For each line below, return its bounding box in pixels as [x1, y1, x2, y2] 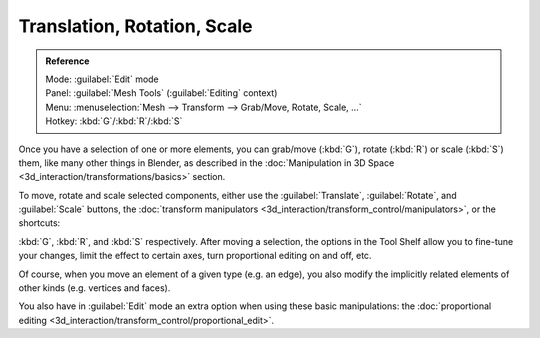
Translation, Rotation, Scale [18, 15, 253, 37]
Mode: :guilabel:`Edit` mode [45, 73, 159, 85]
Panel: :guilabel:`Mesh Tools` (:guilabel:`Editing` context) [45, 87, 278, 99]
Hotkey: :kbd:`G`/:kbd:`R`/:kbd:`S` [45, 115, 183, 127]
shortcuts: [18, 217, 61, 229]
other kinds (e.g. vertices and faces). [18, 282, 171, 294]
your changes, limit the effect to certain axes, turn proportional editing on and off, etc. [18, 250, 372, 262]
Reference [45, 55, 90, 67]
